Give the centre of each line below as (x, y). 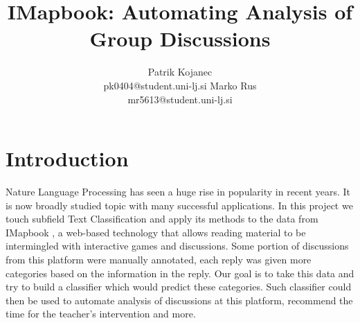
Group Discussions (180, 38)
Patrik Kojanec (180, 72)
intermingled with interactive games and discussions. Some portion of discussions (177, 246)
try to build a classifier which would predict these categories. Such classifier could (179, 287)
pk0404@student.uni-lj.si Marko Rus (180, 85)
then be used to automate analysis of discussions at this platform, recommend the (179, 300)
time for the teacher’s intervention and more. (101, 314)
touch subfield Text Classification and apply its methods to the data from (162, 219)
